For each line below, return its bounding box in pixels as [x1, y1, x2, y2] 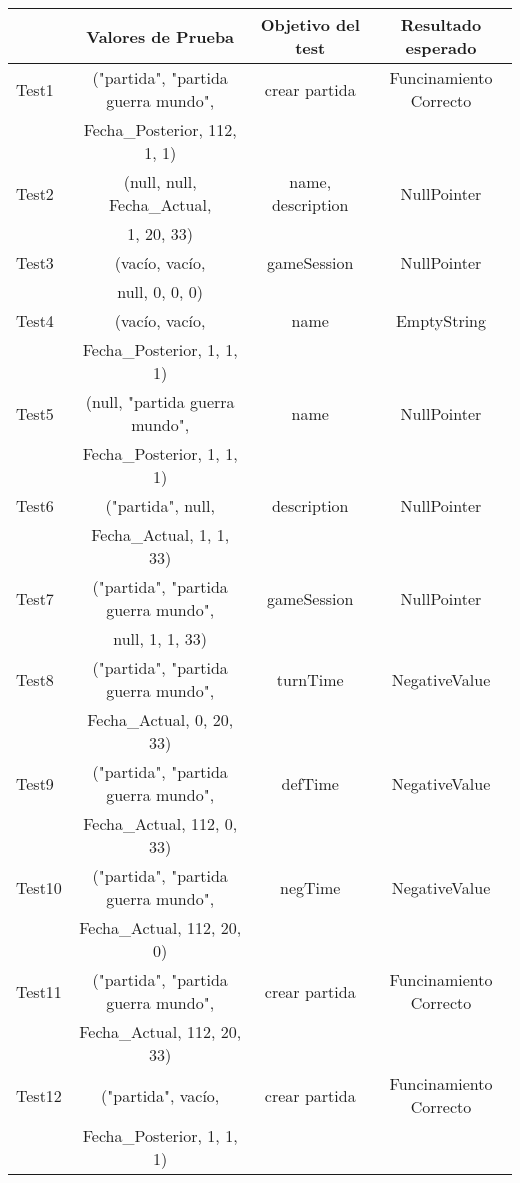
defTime [281, 771, 339, 795]
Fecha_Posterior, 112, [83, 118, 237, 141]
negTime [280, 875, 341, 899]
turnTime [276, 667, 344, 691]
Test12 [16, 1083, 62, 1107]
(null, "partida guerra [85, 390, 235, 413]
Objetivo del [260, 13, 360, 36]
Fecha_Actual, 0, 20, [87, 708, 234, 731]
